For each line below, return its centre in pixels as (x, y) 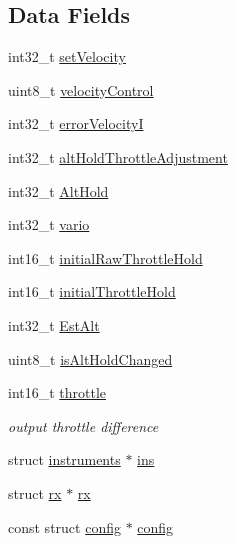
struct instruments (64, 459)
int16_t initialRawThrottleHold (105, 257)
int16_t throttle (57, 392)
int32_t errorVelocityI (76, 123)
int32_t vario (49, 224)
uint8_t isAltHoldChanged (90, 358)
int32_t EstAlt (54, 324)
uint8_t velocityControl (81, 89)
